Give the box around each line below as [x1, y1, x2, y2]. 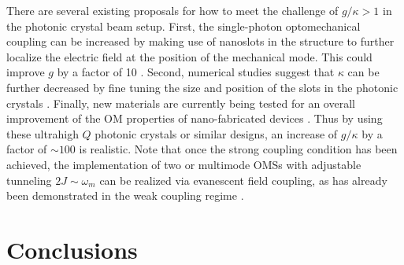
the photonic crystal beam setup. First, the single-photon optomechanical [6, 17, 361, 34]
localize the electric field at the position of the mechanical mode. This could [6, 48, 372, 64]
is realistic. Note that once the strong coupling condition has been [79, 141, 398, 157]
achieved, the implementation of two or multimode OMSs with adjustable [6, 156, 361, 172]
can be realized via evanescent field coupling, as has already [99, 171, 387, 188]
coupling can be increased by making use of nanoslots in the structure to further [6, 33, 395, 50]
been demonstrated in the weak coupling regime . [6, 187, 244, 204]
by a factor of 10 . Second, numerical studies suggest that [57, 64, 335, 80]
